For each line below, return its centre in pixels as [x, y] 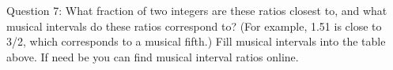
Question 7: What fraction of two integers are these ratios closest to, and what [197, 10]
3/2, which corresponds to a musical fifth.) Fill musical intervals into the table [196, 41]
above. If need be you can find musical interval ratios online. [153, 56]
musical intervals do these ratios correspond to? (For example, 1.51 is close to [194, 26]
